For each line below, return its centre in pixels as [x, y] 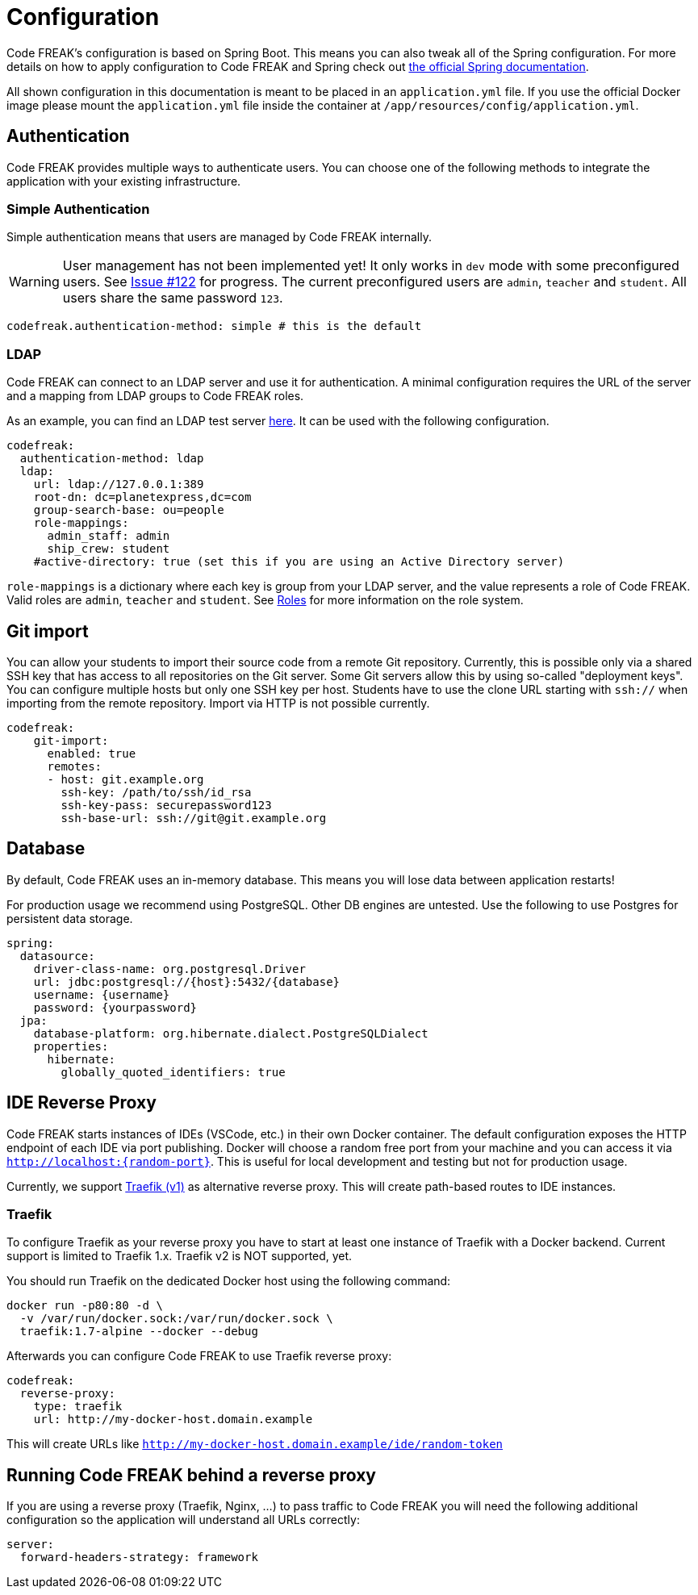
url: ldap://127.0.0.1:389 [119, 484]
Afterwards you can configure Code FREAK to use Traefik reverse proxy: [199, 1356]
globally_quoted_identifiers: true [173, 1072]
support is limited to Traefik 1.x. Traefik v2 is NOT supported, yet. [180, 1256]
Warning [34, 282]
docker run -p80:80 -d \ [85, 1306]
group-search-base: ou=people [129, 510]
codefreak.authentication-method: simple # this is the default [214, 326]
